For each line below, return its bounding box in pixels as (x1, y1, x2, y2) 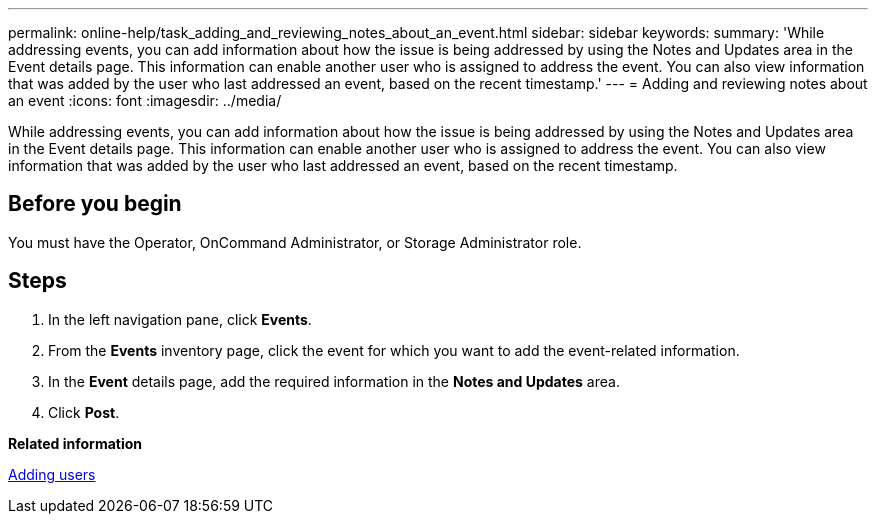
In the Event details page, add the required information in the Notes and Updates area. (48, 372, 620, 390)
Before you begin (8, 191, 182, 217)
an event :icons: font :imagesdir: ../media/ (8, 92, 282, 109)
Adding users (8, 465, 96, 483)
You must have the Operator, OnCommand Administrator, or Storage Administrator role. (8, 233, 582, 251)
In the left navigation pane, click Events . (48, 310, 312, 328)
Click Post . (48, 403, 120, 421)
